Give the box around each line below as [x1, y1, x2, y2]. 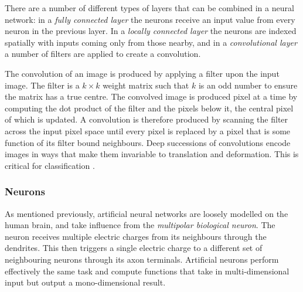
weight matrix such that [103, 79, 189, 91]
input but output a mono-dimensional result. [5, 276, 166, 288]
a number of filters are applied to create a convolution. [5, 47, 201, 60]
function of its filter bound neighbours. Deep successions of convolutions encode [5, 136, 291, 148]
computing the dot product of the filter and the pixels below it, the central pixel [5, 101, 294, 114]
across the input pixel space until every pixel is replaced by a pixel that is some [5, 124, 291, 137]
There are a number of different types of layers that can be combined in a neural [5, 2, 294, 13]
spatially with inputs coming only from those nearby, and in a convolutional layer [5, 36, 297, 48]
